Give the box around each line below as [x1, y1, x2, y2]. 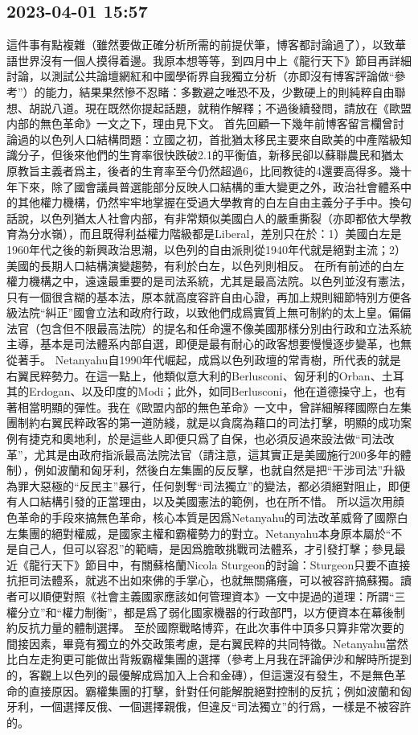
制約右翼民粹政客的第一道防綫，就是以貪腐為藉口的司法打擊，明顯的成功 [17, 414, 400, 431]
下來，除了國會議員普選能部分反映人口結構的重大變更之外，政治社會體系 [17, 178, 400, 195]
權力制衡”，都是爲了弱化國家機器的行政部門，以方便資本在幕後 [62, 603, 394, 620]
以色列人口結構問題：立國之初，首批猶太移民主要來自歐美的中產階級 [39, 130, 400, 147]
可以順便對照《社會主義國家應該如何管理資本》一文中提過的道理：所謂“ [17, 587, 395, 604]
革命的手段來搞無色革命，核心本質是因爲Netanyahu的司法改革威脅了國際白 [17, 509, 408, 526]
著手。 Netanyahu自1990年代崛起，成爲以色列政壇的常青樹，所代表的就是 [17, 351, 401, 368]
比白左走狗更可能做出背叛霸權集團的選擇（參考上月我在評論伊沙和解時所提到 [6, 651, 412, 667]
